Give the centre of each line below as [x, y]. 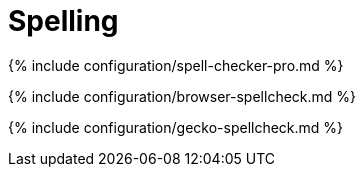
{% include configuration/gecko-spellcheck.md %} [176, 127]
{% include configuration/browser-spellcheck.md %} [182, 96]
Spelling [63, 21]
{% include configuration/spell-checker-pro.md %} [176, 65]
